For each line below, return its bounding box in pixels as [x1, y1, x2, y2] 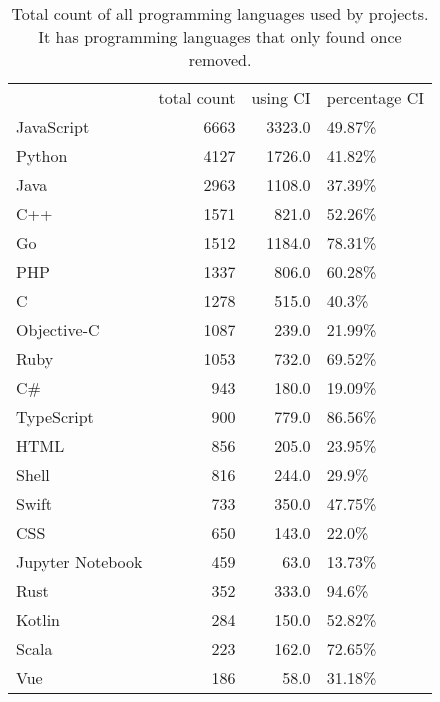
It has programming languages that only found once [38, 25, 402, 48]
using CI [251, 86, 311, 109]
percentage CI [326, 86, 424, 109]
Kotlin [16, 608, 61, 631]
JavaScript [16, 115, 90, 138]
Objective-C [16, 318, 100, 341]
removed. [188, 48, 252, 71]
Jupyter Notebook [16, 550, 143, 573]
